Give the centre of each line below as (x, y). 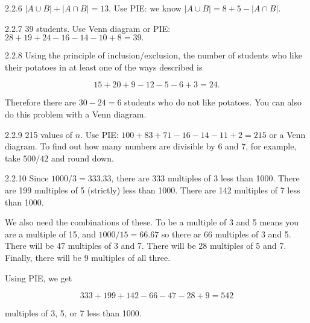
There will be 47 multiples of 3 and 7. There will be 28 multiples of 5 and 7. (146, 246)
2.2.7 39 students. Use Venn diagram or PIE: (88, 28)
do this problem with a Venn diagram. (76, 114)
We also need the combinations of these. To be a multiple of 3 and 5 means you (152, 222)
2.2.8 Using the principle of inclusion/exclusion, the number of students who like (153, 55)
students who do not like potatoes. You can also (213, 102)
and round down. (82, 158)
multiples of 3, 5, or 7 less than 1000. (73, 313)
